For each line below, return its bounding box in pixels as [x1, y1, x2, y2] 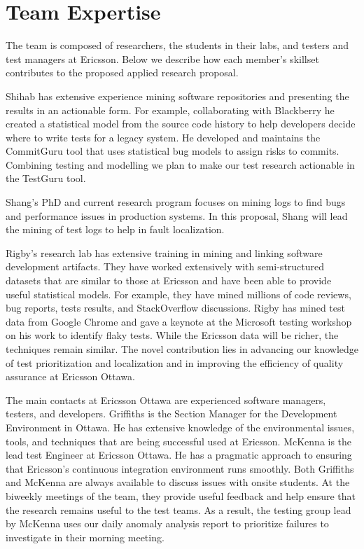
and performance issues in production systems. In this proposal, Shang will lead [6, 208, 348, 223]
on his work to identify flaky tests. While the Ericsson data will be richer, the [6, 328, 339, 342]
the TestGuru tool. [6, 171, 86, 186]
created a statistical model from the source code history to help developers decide [6, 116, 356, 131]
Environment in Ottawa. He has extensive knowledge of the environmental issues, [6, 419, 355, 434]
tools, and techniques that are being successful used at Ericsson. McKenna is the [6, 433, 352, 448]
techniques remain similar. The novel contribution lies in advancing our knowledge [6, 342, 359, 356]
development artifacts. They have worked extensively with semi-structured [6, 259, 325, 274]
